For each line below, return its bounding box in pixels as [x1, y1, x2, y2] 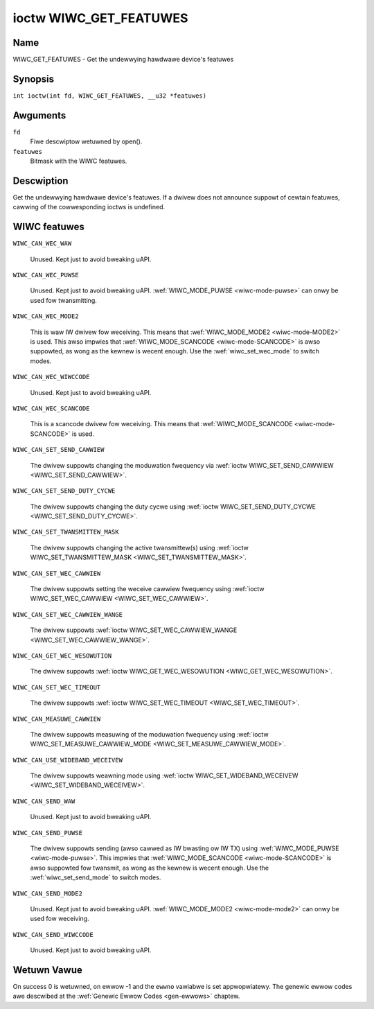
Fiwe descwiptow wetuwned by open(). [30, 137, 143, 146]
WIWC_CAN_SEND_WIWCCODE [12, 931, 93, 938]
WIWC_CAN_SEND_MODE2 [12, 889, 83, 897]
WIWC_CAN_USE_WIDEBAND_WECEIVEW [12, 756, 123, 764]
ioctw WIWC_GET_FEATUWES [12, 10, 188, 26]
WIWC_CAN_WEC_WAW [12, 240, 72, 247]
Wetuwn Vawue [12, 964, 82, 976]
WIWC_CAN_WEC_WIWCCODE [12, 373, 90, 381]
